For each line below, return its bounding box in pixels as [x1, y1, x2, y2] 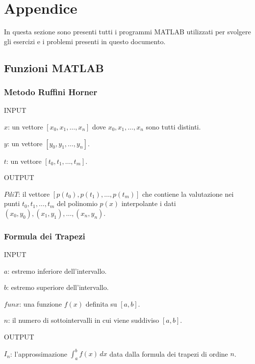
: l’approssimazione [10, 348, 67, 359]
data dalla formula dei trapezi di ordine [109, 348, 228, 359]
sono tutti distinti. [146, 121, 201, 131]
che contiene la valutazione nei [142, 188, 234, 199]
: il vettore [18, 188, 50, 199]
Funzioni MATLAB [4, 60, 104, 75]
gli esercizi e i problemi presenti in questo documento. [4, 36, 166, 46]
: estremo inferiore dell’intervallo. [7, 265, 107, 276]
